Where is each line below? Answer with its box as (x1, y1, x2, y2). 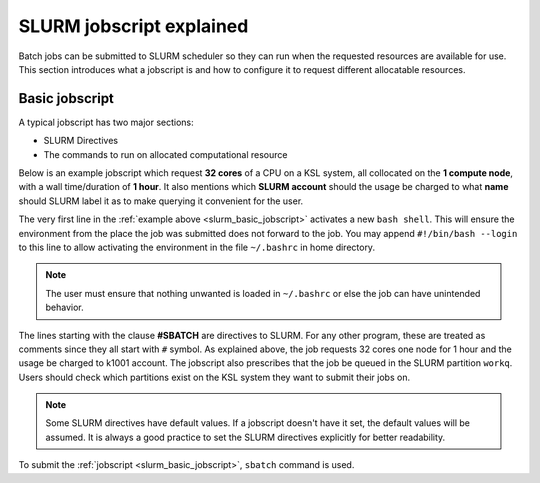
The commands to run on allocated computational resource (43, 148, 288, 160)
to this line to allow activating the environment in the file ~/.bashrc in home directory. (18, 241, 375, 253)
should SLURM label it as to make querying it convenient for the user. (18, 195, 304, 207)
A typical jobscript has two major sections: (18, 116, 194, 128)
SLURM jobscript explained (18, 15, 249, 37)
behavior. (45, 301, 84, 314)
